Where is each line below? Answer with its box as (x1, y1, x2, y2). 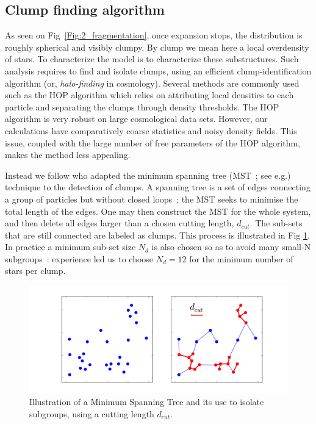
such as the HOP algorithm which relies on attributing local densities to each (5, 88, 294, 101)
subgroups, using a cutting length (29, 407, 154, 420)
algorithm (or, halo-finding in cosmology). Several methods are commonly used (5, 76, 300, 89)
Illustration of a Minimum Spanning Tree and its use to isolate (29, 395, 264, 408)
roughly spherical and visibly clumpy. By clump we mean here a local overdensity (5, 40, 309, 53)
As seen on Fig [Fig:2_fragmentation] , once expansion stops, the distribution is (5, 29, 303, 41)
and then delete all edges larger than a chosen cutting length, (5, 217, 234, 229)
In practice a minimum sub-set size (5, 240, 136, 253)
